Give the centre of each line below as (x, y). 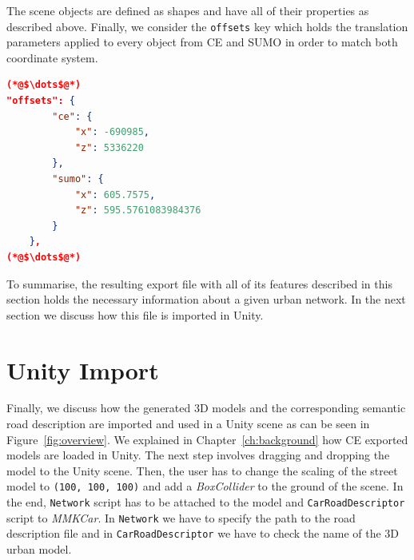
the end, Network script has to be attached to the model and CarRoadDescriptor (206, 502)
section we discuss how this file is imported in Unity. (135, 314)
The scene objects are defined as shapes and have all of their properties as (188, 10)
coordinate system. (52, 57)
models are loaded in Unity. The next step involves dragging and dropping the (198, 455)
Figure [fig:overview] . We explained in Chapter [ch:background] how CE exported (207, 439)
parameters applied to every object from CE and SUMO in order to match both (202, 42)
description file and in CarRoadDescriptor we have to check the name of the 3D (203, 533)
